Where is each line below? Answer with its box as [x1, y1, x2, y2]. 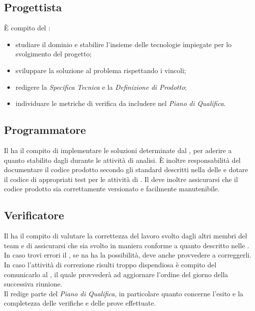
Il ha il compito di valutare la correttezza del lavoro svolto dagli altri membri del [4, 231, 247, 241]
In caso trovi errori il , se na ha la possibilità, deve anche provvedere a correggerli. [4, 250, 252, 260]
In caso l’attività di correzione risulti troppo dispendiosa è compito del [4, 259, 217, 269]
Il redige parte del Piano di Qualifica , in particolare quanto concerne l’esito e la [4, 288, 244, 298]
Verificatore [4, 207, 64, 223]
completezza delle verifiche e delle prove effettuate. [4, 298, 156, 308]
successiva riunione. [4, 279, 62, 289]
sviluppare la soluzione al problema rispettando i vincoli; [15, 65, 186, 75]
